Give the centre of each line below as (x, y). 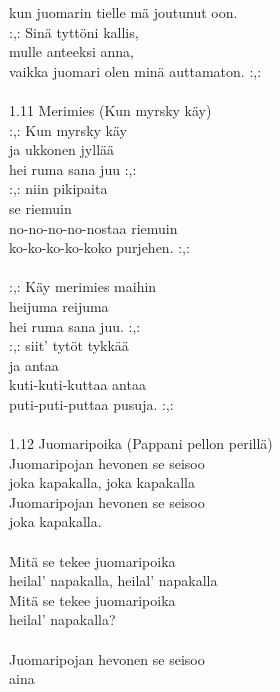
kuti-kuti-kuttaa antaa (77, 384)
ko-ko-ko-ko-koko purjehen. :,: (99, 247)
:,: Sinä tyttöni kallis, (74, 31)
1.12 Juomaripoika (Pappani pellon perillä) (141, 443)
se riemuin (40, 207)
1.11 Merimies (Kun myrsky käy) (110, 109)
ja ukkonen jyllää (62, 149)
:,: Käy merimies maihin (83, 286)
